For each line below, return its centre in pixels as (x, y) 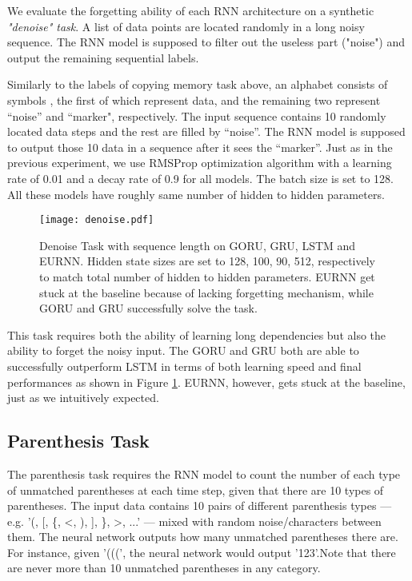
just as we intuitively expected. (83, 398)
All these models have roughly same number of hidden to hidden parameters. (196, 194)
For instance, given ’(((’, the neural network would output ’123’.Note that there (202, 552)
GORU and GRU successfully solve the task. (148, 308)
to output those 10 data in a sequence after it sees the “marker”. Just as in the (200, 147)
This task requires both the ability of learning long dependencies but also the (197, 334)
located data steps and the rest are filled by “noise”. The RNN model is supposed (206, 131)
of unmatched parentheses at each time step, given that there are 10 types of (196, 489)
